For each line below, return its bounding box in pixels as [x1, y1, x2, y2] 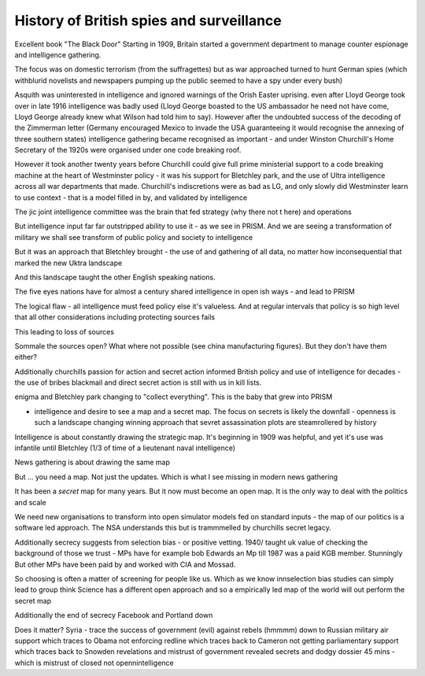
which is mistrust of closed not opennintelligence [14, 658, 174, 667]
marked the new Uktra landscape [14, 258, 123, 268]
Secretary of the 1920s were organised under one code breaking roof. [14, 146, 242, 155]
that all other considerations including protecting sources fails [14, 312, 216, 322]
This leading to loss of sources [14, 327, 114, 336]
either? [14, 353, 38, 362]
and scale [14, 497, 46, 507]
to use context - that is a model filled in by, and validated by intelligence [14, 193, 248, 202]
